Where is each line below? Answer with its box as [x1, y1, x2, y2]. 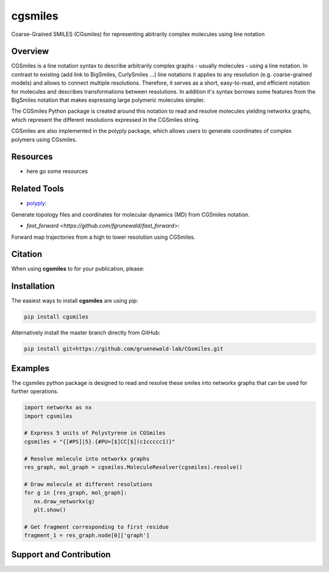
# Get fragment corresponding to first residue [24, 523, 169, 530]
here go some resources [26, 168, 88, 175]
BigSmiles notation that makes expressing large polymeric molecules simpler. [11, 96, 205, 104]
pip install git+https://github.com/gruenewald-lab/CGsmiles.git [24, 345, 224, 353]
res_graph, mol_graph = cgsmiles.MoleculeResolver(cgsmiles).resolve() [24, 464, 243, 470]
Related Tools [11, 183, 64, 194]
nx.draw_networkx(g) [34, 498, 96, 505]
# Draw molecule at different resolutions [24, 481, 153, 487]
